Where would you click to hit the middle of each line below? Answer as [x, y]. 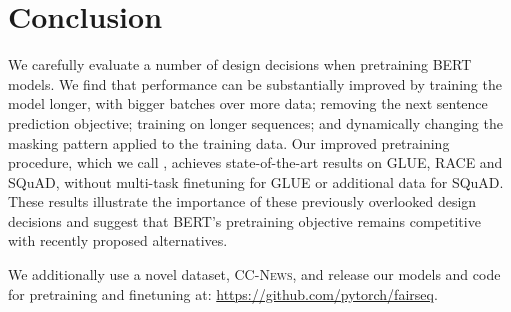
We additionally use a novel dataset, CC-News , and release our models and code [254, 274]
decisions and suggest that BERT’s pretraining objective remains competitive [244, 220]
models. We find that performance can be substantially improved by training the [255, 83]
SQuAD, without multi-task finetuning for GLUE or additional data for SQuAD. [256, 181]
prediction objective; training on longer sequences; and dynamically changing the [255, 122]
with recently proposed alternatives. [118, 240]
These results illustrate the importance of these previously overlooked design [242, 201]
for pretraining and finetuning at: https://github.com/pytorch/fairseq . [223, 293]
